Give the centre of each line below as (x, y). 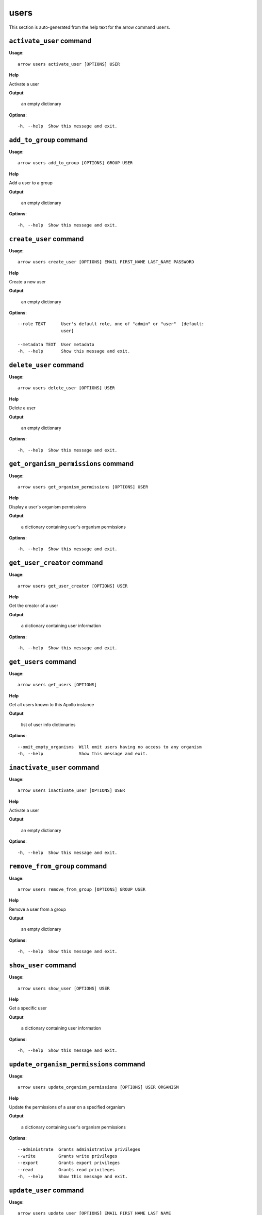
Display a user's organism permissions (48, 507)
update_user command (47, 1190)
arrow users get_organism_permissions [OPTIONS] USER (83, 487)
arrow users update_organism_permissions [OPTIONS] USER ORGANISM (98, 1087)
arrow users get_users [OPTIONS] (57, 685)
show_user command (42, 965)
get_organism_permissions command (71, 464)
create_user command (47, 239)
